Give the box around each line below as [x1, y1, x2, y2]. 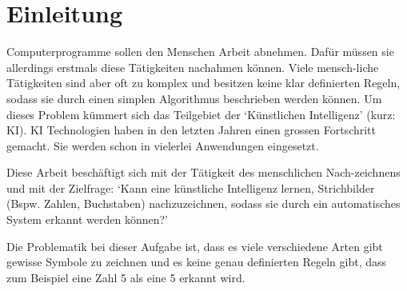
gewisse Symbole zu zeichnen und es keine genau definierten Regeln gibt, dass [6, 253, 387, 270]
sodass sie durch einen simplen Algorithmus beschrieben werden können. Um [6, 90, 382, 106]
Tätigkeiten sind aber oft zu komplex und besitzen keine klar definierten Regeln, [6, 74, 401, 91]
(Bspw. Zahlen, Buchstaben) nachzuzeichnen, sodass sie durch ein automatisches [6, 195, 401, 212]
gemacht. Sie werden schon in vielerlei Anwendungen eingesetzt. [6, 137, 319, 153]
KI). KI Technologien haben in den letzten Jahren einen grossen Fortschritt [6, 122, 377, 138]
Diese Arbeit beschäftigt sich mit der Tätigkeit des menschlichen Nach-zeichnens [6, 164, 401, 181]
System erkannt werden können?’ [6, 211, 168, 228]
